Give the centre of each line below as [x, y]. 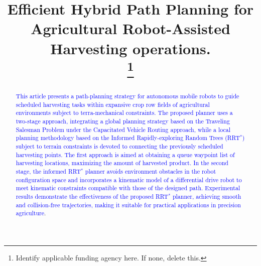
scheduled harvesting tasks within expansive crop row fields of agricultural [113, 104]
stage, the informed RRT [48, 171]
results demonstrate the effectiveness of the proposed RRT [92, 196]
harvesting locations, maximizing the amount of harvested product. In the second [122, 163]
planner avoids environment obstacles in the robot [151, 171]
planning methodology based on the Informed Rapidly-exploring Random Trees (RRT [128, 138]
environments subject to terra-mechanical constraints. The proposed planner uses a [124, 113]
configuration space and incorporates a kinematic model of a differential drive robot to [129, 179]
